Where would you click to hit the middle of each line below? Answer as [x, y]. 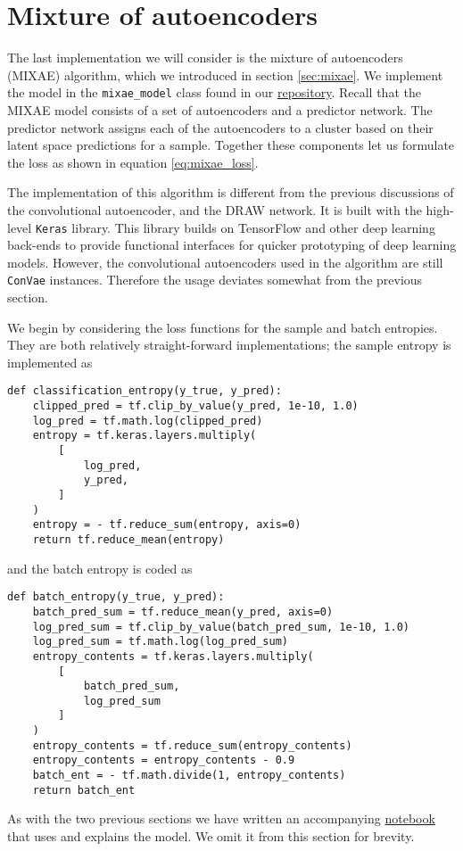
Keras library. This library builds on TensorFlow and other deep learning [235, 227]
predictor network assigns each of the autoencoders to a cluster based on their [220, 127]
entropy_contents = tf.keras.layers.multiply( [173, 656]
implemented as [50, 362]
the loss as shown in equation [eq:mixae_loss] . [133, 162]
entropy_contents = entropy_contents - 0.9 [164, 760]
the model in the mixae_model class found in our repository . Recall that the [214, 92]
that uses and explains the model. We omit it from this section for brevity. [211, 836]
